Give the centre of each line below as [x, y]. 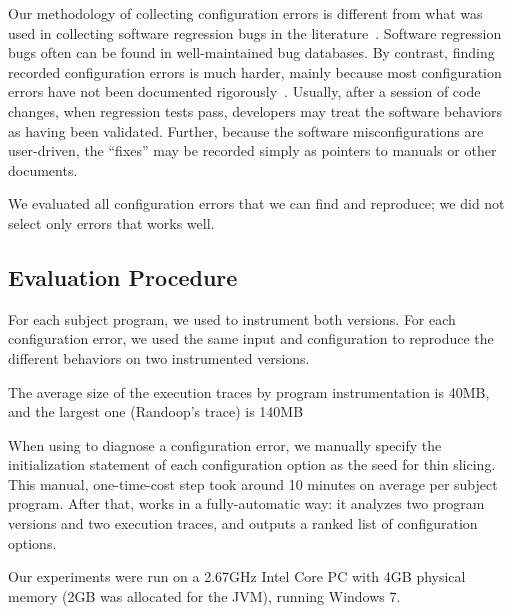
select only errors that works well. [111, 222]
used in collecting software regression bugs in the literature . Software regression [255, 32]
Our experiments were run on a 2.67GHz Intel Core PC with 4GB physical [237, 576]
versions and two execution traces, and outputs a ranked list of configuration [243, 523]
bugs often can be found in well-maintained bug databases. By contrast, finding [251, 52]
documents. [43, 169]
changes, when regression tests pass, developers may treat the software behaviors [255, 110]
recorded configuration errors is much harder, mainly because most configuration [255, 71]
